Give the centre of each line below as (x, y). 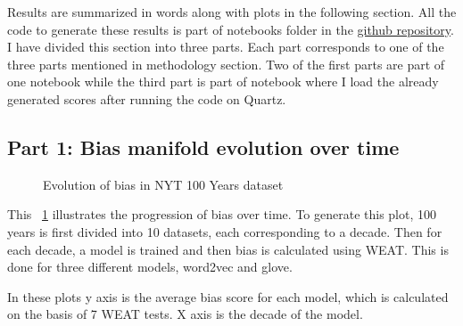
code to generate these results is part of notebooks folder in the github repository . (231, 29)
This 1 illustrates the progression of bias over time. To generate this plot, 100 (222, 214)
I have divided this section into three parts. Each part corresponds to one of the (226, 47)
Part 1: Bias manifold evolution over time (203, 147)
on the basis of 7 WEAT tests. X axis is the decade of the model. (185, 314)
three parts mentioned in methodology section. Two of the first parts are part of (226, 64)
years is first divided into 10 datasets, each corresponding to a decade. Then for (225, 231)
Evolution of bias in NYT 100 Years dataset (163, 184)
